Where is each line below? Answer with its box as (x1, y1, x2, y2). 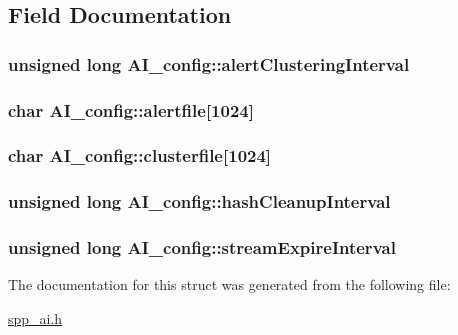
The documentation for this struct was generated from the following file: (8, 274, 451, 295)
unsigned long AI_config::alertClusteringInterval (8, 51, 410, 76)
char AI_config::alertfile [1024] (8, 97, 254, 122)
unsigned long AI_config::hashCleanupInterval (8, 189, 391, 214)
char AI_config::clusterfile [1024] (8, 143, 272, 168)
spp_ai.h (8, 307, 63, 328)
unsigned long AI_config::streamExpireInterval (8, 235, 396, 260)
